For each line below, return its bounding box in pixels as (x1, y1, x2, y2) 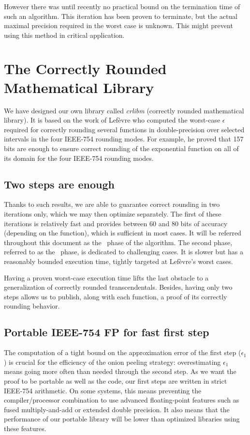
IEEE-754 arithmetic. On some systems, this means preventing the (4, 385, 202, 395)
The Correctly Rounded (4, 58, 167, 78)
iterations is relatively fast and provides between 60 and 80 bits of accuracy (4, 218, 228, 228)
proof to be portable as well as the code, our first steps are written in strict (4, 375, 227, 386)
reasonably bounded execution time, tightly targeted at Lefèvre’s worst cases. (4, 256, 233, 266)
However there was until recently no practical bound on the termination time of (4, 1, 240, 11)
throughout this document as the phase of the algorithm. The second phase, (4, 237, 233, 247)
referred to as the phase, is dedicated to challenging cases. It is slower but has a (4, 247, 243, 257)
